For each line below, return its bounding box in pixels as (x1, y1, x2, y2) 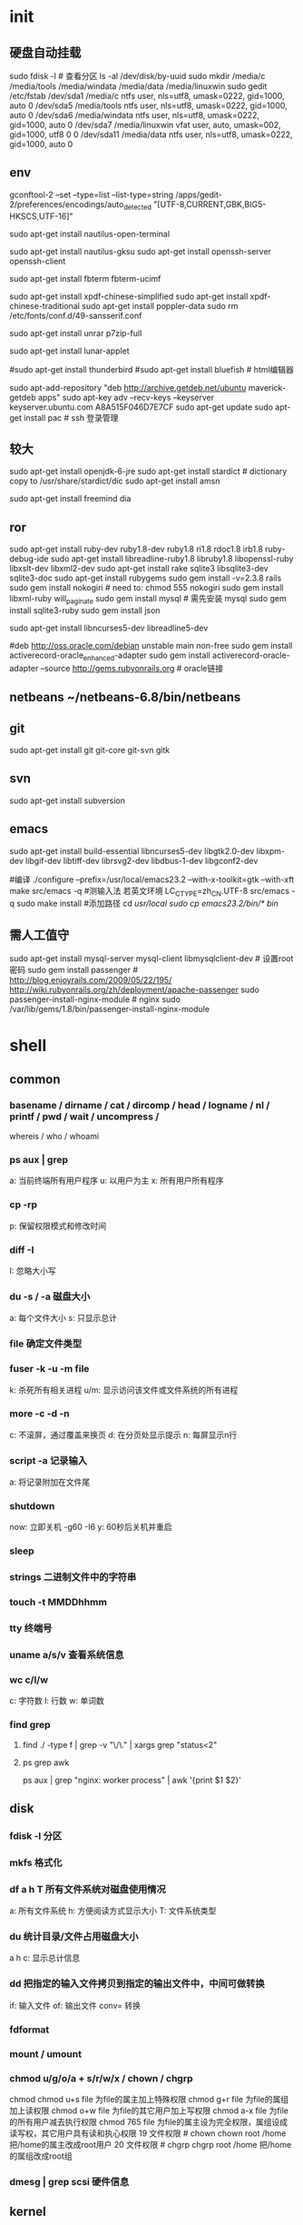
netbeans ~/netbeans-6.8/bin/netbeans (9, 690, 241, 705)
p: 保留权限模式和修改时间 (9, 1220, 107, 1231)
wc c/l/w (9, 1674, 48, 1686)
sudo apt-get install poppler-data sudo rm (81, 300, 239, 311)
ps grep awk (22, 1756, 70, 1768)
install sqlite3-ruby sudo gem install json (9, 605, 161, 616)
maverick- (248, 382, 287, 392)
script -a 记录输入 (9, 1454, 88, 1466)
